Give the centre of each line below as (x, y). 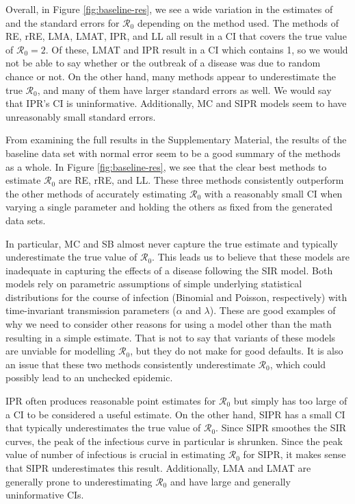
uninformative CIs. (45, 495)
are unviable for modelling (61, 351)
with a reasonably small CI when (273, 193)
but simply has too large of (290, 401)
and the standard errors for (63, 22)
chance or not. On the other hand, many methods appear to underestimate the (171, 76)
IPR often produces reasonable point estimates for (111, 401)
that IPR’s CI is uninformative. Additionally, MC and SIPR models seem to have (176, 103)
